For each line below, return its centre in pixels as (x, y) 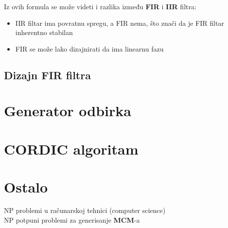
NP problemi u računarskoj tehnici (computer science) (85, 210)
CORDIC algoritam (71, 149)
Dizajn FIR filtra (47, 75)
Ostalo (26, 187)
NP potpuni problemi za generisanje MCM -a (72, 219)
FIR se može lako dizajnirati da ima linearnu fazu (89, 48)
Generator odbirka (68, 111)
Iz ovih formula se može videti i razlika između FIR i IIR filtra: (100, 6)
